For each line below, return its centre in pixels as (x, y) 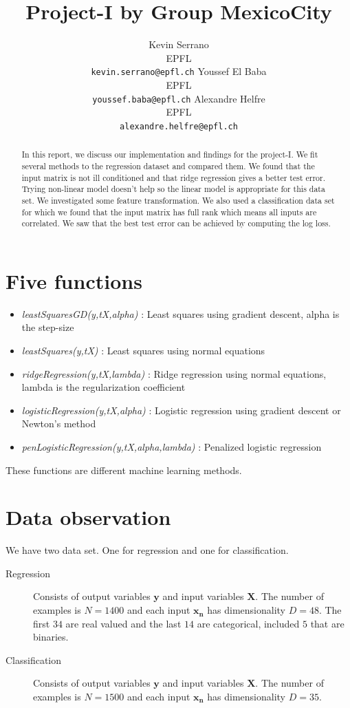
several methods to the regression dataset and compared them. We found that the (168, 165)
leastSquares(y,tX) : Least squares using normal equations (143, 350)
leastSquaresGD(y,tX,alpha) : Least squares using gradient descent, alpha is (181, 313)
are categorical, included (248, 623)
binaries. (51, 637)
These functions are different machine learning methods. (124, 470)
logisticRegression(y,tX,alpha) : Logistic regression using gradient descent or (181, 410)
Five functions (74, 280)
